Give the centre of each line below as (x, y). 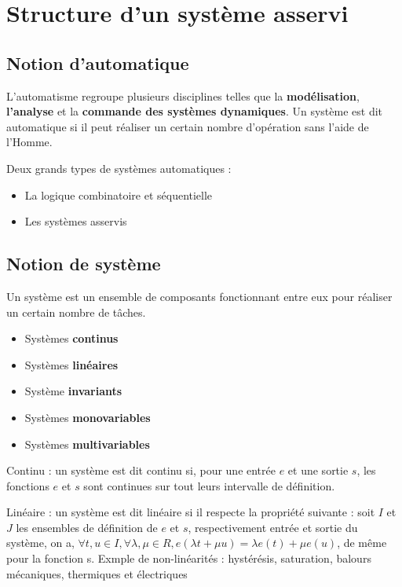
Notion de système (84, 264)
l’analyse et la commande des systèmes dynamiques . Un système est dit (195, 111)
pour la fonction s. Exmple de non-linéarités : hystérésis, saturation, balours (189, 558)
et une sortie (318, 470)
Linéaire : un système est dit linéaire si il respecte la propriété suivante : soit (191, 512)
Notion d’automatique (98, 62)
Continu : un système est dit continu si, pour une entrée (141, 470)
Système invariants (73, 391)
